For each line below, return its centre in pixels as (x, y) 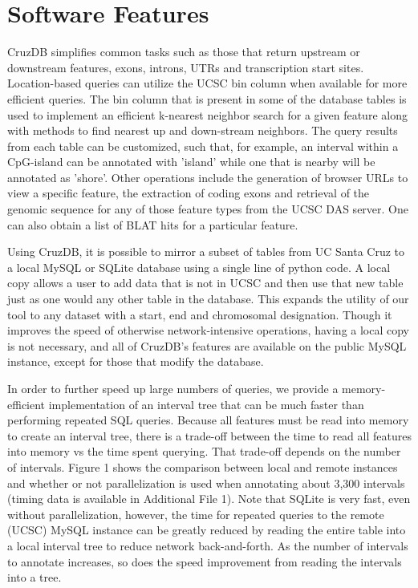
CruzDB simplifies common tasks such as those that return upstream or (184, 52)
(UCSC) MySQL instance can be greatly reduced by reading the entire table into (207, 530)
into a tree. (34, 577)
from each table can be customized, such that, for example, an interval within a (203, 146)
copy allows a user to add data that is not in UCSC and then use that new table (205, 283)
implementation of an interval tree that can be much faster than (206, 404)
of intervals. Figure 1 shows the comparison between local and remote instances (203, 466)
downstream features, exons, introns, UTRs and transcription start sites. (186, 67)
